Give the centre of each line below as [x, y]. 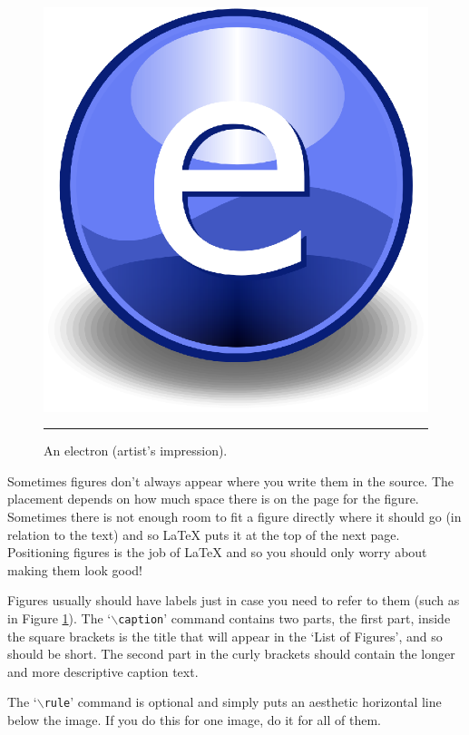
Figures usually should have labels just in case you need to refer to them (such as [234, 600]
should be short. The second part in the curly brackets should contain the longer [231, 654]
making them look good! [75, 569]
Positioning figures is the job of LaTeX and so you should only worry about [217, 552]
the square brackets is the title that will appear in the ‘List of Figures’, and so [225, 636]
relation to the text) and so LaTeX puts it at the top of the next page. [204, 534]
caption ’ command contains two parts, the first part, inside [284, 618]
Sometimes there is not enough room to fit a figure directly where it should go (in [234, 517]
